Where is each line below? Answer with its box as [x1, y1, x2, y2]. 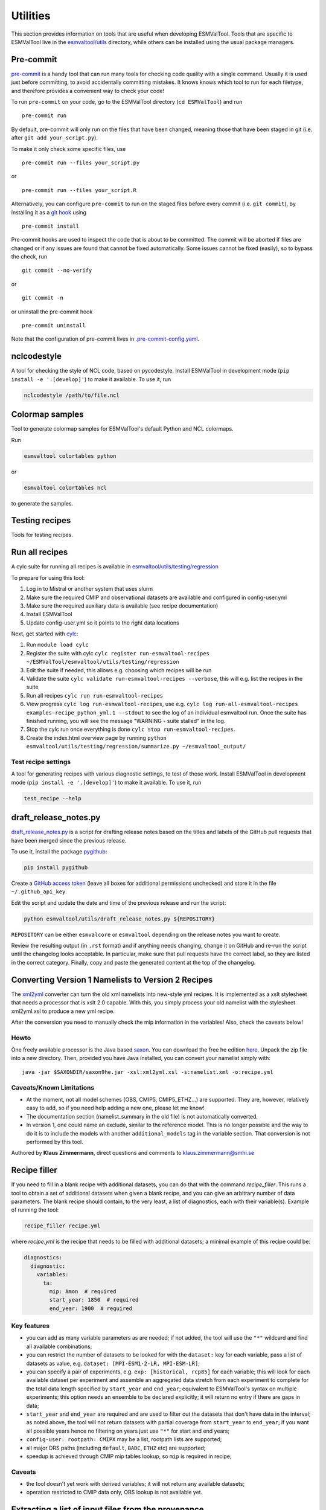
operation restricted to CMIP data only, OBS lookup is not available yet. [26, 1489, 203, 1496]
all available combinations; [26, 1343, 92, 1350]
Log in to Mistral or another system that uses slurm [26, 585, 153, 593]
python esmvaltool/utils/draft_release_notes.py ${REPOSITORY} [24, 915, 216, 922]
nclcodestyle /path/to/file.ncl [24, 391, 120, 399]
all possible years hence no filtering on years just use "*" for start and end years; [26, 1427, 229, 1434]
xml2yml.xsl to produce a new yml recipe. [11, 1007, 115, 1015]
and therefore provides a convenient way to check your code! [11, 87, 165, 94]
